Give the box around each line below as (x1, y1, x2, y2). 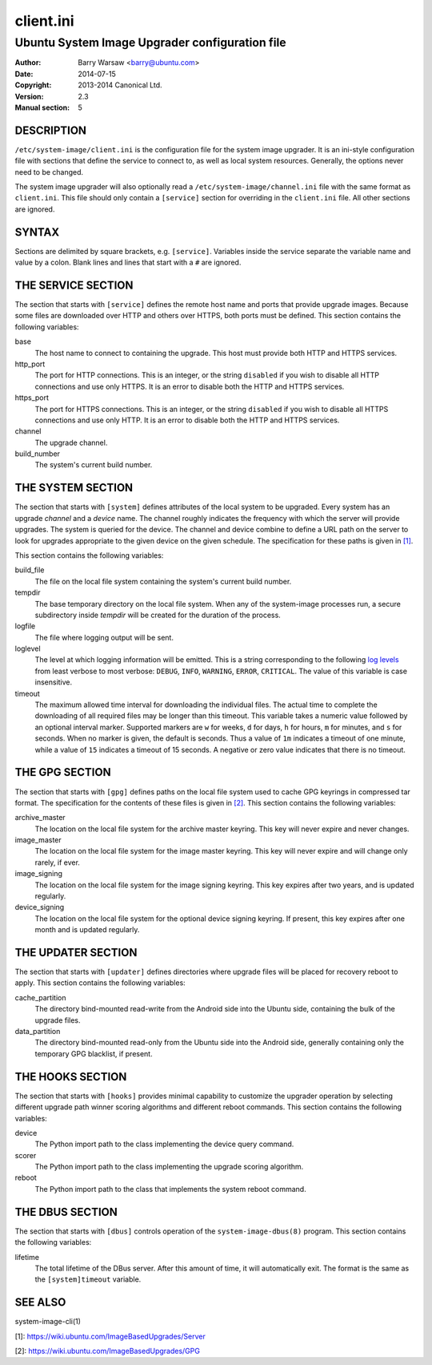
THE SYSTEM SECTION (14, 481, 134, 495)
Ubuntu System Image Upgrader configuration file (14, 35, 287, 50)
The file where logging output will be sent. (34, 632, 174, 642)
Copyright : (14, 80, 52, 90)
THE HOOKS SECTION (14, 1070, 127, 1084)
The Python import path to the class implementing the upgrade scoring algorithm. (34, 1162, 304, 1172)
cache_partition (14, 992, 66, 1002)
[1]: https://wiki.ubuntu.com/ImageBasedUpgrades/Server (14, 1331, 206, 1341)
